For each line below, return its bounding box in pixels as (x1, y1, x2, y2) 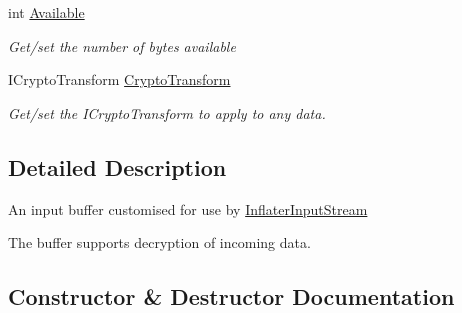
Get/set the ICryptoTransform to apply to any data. (8, 102, 326, 123)
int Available (8, 2, 85, 22)
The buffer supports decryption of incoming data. (8, 232, 311, 253)
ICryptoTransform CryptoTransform (8, 69, 231, 90)
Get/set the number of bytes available (8, 35, 236, 56)
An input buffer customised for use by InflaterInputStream (8, 198, 368, 219)
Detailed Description (8, 151, 227, 182)
